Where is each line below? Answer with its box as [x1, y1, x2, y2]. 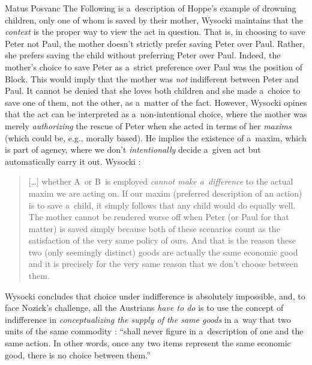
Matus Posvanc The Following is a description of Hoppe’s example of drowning [5, 2, 296, 14]
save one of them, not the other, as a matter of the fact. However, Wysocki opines [5, 96, 307, 108]
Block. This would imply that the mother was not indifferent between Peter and [5, 72, 299, 85]
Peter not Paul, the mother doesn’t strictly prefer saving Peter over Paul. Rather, [5, 37, 305, 49]
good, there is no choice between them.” [5, 348, 151, 361]
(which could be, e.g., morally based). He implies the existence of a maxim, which [5, 131, 307, 144]
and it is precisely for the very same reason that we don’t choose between [28, 257, 298, 270]
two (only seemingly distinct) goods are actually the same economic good [28, 245, 298, 258]
